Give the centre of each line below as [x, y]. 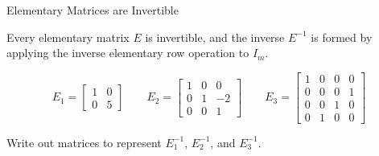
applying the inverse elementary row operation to [128, 53]
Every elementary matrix [68, 37]
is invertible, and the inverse [215, 37]
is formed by [342, 37]
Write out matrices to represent [84, 142]
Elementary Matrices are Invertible [93, 10]
